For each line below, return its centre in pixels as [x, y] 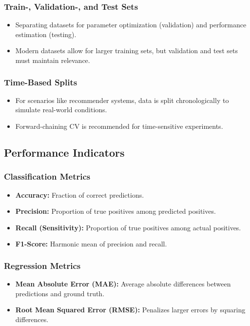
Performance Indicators [64, 152]
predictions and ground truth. [60, 293]
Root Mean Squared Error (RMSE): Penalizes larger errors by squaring [130, 310]
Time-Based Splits [41, 82]
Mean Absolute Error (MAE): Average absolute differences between [123, 284]
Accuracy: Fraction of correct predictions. [80, 194]
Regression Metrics [42, 265]
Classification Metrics [47, 176]
